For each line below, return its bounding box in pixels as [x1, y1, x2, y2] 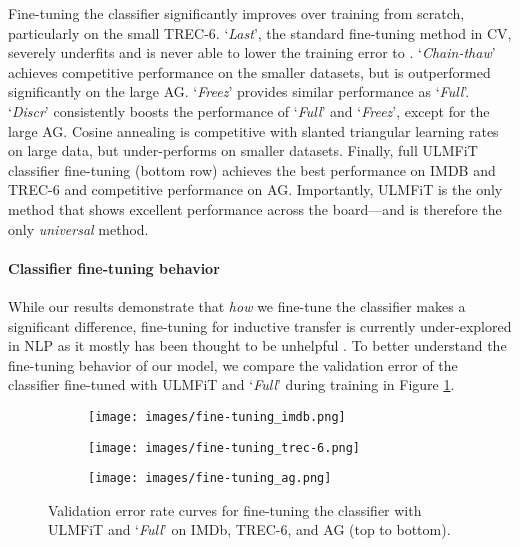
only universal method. [8, 218, 149, 239]
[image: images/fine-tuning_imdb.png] [88, 409, 346, 424]
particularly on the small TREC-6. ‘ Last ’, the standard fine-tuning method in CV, [8, 22, 512, 43]
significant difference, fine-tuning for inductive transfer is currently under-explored [8, 315, 512, 336]
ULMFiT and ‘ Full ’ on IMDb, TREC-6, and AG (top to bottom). [48, 519, 451, 540]
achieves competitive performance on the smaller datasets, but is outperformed [8, 61, 491, 82]
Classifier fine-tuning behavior [8, 257, 220, 278]
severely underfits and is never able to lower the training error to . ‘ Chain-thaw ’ [8, 42, 496, 63]
